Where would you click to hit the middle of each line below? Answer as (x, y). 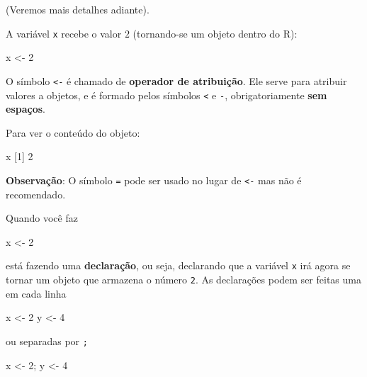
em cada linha (36, 293)
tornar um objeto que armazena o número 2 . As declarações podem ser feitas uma (183, 280)
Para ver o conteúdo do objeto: (73, 132)
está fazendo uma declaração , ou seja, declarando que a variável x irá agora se (178, 265)
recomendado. (36, 194)
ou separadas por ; (47, 341)
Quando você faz (42, 218)
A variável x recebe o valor (64, 33)
